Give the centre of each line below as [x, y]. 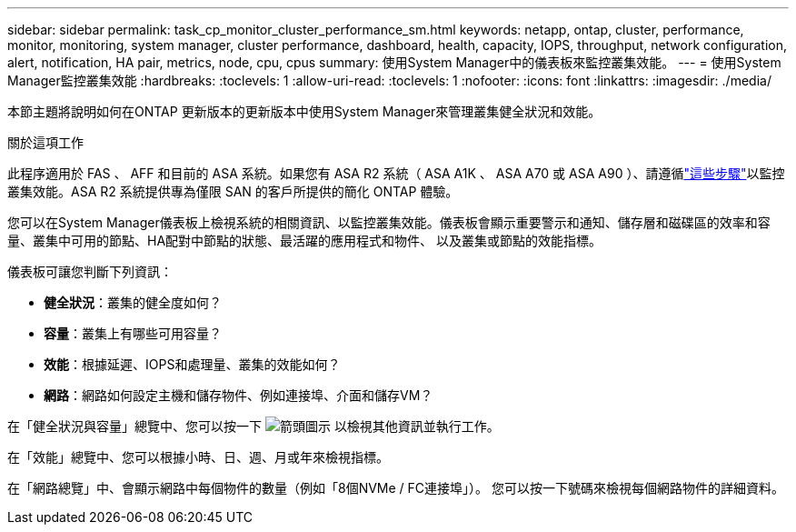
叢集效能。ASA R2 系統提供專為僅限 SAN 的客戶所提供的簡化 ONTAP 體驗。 [233, 191]
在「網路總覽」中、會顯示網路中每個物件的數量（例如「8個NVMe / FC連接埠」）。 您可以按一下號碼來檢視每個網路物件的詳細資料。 [396, 488]
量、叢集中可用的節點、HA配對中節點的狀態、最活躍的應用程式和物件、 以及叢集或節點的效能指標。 [304, 241]
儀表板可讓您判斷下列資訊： [90, 271]
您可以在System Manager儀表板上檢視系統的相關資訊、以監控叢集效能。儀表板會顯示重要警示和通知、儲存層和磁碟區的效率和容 [389, 222]
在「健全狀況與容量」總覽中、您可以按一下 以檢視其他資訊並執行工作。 [254, 426]
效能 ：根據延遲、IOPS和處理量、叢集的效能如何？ [192, 364]
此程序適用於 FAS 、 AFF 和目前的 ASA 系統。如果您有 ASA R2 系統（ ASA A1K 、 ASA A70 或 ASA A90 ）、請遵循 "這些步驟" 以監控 [396, 173]
